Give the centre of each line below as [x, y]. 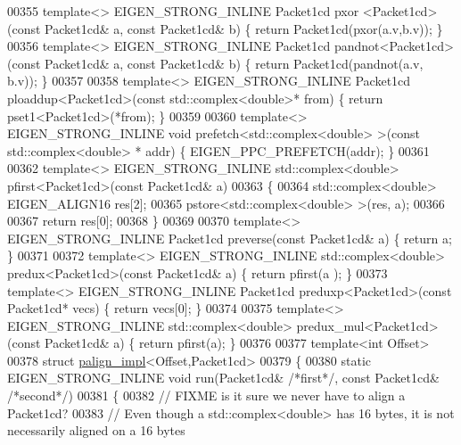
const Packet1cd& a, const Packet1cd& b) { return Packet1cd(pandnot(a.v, [218, 63]
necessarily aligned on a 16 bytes [96, 430]
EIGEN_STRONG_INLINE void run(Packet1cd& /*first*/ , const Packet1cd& [223, 378]
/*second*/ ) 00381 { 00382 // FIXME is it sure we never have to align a [206, 396]
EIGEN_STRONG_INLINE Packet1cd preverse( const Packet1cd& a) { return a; [230, 238]
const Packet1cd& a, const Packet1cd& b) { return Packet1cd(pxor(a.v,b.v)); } [227, 28]
